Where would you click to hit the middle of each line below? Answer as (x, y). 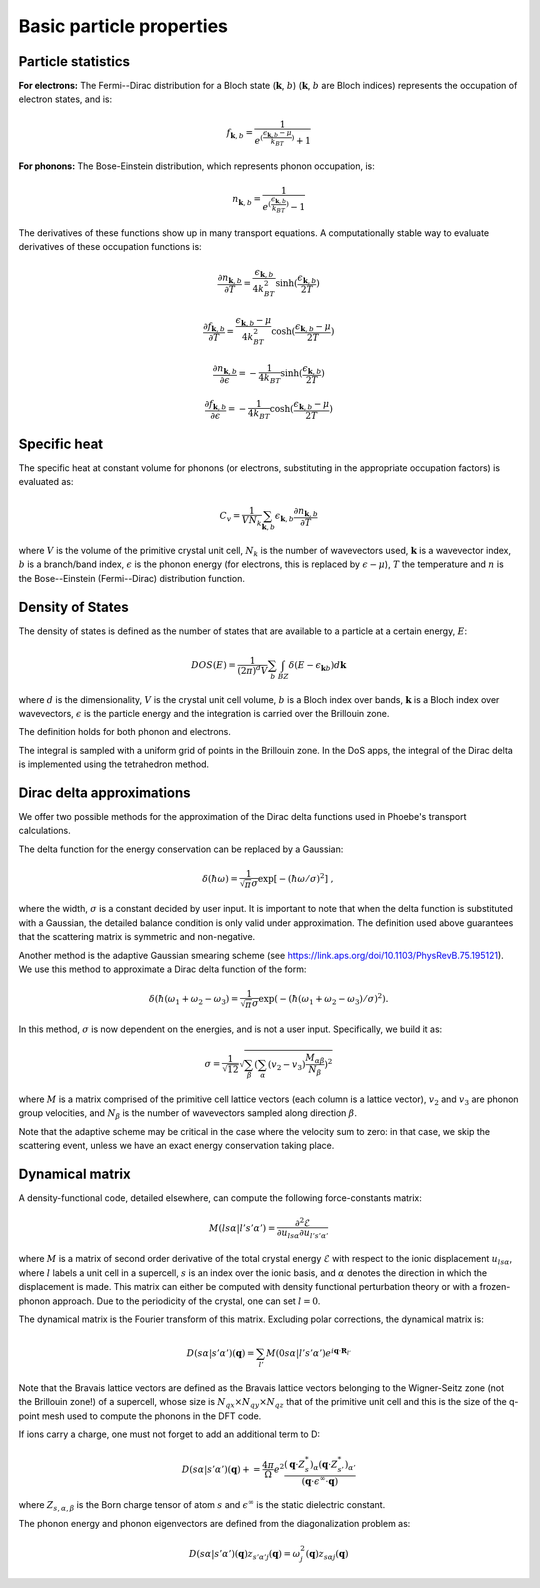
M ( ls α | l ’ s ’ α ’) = (242, 1228)
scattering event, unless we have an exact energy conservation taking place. (176, 1146)
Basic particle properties (123, 26)
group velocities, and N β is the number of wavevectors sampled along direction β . (187, 1114)
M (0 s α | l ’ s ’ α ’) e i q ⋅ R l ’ (308, 1352)
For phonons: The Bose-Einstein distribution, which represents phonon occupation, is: (196, 166)
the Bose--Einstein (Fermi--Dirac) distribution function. (131, 578)
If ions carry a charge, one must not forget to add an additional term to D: (169, 1434)
